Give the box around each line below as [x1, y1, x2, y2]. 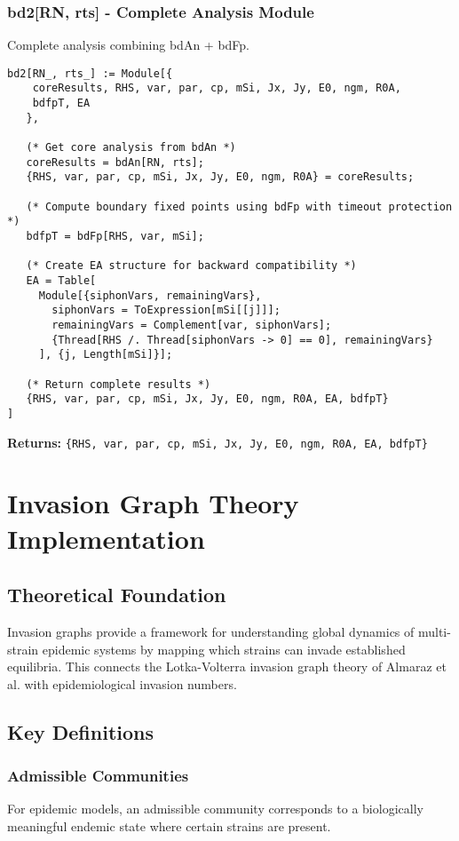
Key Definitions [7, 718, 154, 745]
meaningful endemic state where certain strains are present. [7, 816, 331, 835]
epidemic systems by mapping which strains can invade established [42, 639, 406, 658]
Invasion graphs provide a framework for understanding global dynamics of [7, 622, 415, 640]
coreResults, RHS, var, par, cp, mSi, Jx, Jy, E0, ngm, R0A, [32, 82, 401, 95]
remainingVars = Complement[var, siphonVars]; [51, 318, 332, 331]
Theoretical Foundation [7, 581, 226, 608]
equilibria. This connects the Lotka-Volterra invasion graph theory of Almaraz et [7, 657, 447, 676]
